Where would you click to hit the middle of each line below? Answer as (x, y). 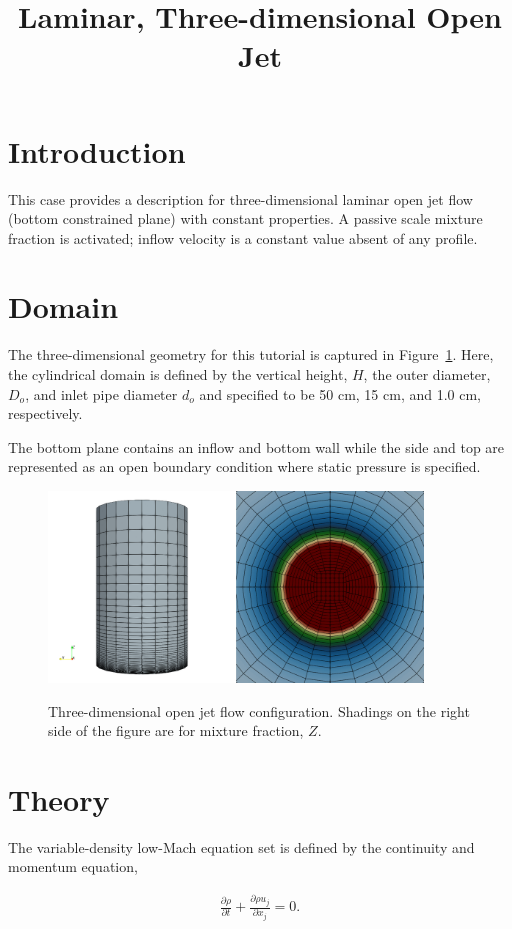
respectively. (45, 413)
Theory (59, 798)
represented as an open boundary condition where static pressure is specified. (244, 466)
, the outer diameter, (427, 374)
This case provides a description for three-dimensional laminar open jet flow (240, 198)
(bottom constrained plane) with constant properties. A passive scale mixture (245, 218)
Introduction (97, 150)
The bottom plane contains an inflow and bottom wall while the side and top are (256, 446)
